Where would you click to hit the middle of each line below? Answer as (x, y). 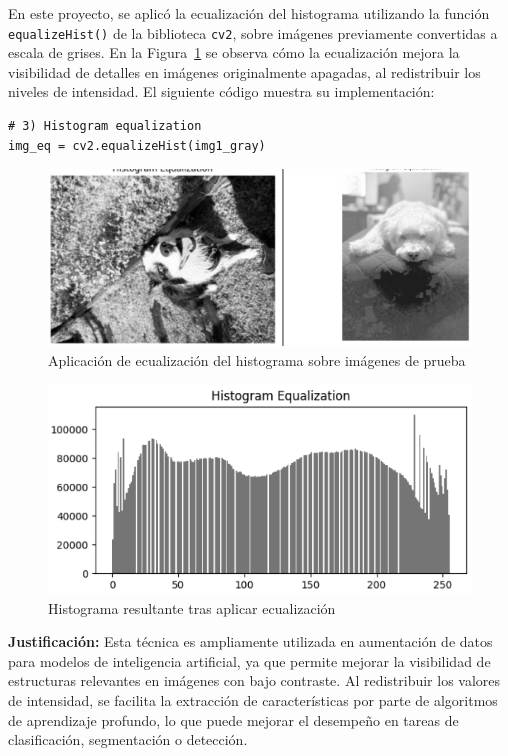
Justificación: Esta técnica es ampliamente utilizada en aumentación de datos (250, 641)
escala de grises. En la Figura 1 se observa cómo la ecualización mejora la (234, 52)
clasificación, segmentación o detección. (128, 739)
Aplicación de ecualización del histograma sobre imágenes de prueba (257, 359)
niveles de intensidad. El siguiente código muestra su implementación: (221, 91)
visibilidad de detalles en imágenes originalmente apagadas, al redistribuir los (244, 71)
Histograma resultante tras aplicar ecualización (192, 607)
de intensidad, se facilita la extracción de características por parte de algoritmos (253, 699)
